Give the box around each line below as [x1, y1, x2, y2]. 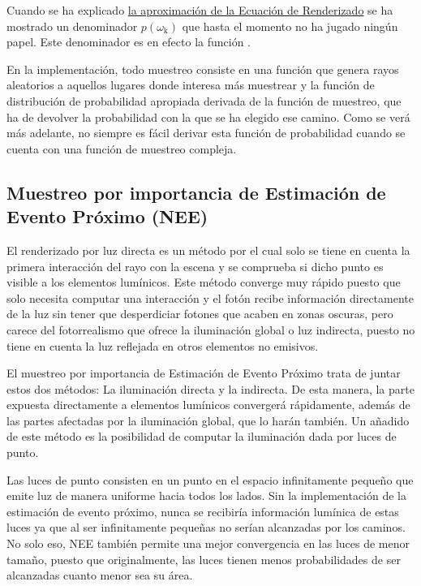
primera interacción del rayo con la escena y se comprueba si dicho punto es [6, 257, 384, 274]
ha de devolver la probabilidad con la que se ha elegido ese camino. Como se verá [6, 108, 410, 125]
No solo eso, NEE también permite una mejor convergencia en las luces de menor [6, 535, 410, 552]
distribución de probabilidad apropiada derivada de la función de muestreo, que [6, 92, 402, 109]
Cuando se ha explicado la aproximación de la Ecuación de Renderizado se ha [6, 2, 393, 18]
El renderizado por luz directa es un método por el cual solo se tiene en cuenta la [6, 241, 410, 258]
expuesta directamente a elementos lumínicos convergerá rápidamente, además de [6, 396, 410, 413]
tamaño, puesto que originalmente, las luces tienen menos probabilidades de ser [6, 550, 401, 567]
